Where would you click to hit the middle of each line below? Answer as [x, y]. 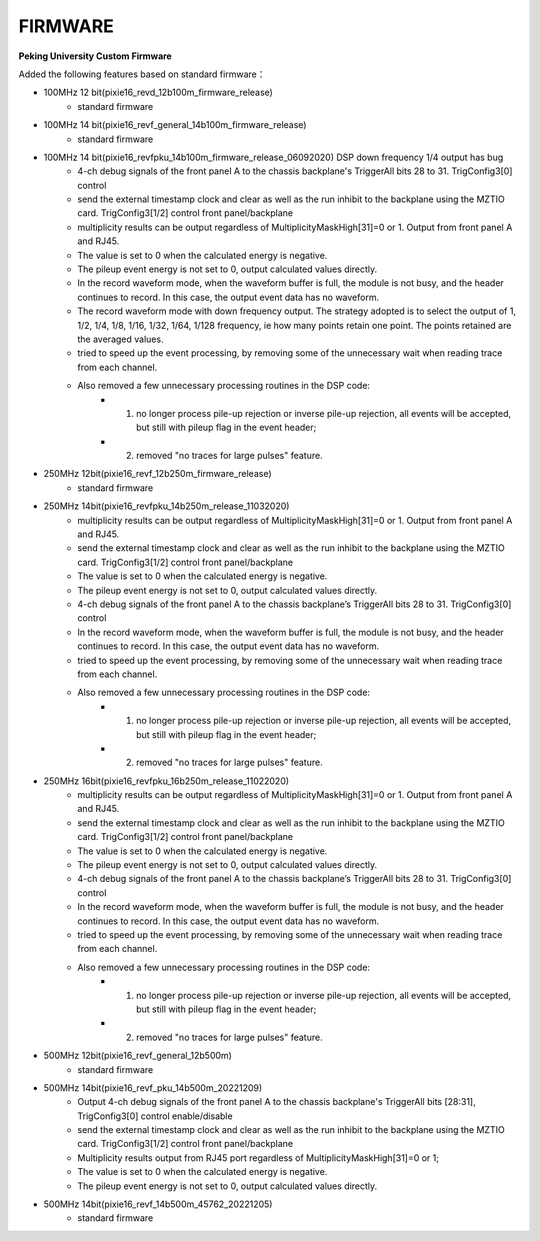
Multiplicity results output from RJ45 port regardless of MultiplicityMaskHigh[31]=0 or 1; [258, 1157]
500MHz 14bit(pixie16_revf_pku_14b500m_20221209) [153, 1087]
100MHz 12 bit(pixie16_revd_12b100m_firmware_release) [158, 92]
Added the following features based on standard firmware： [142, 74]
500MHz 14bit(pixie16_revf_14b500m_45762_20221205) [158, 1204]
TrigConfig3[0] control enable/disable [155, 1116]
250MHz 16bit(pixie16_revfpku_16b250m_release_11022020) [166, 781]
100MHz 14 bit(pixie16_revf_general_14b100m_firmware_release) [175, 125]
